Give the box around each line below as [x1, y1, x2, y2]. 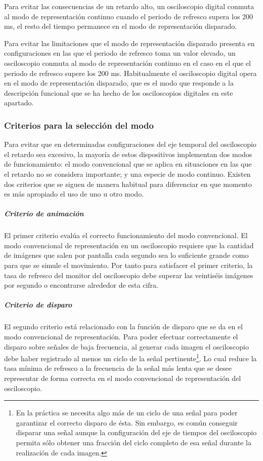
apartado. [4, 97, 34, 108]
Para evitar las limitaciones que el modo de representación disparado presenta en [4, 37, 255, 48]
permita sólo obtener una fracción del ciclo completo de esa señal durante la [16, 437, 251, 447]
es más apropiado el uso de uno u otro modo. [4, 188, 144, 199]
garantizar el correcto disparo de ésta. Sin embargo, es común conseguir [16, 417, 238, 428]
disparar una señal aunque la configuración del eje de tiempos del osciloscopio [16, 427, 257, 438]
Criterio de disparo [4, 299, 72, 310]
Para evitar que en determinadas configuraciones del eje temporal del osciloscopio [4, 139, 256, 149]
